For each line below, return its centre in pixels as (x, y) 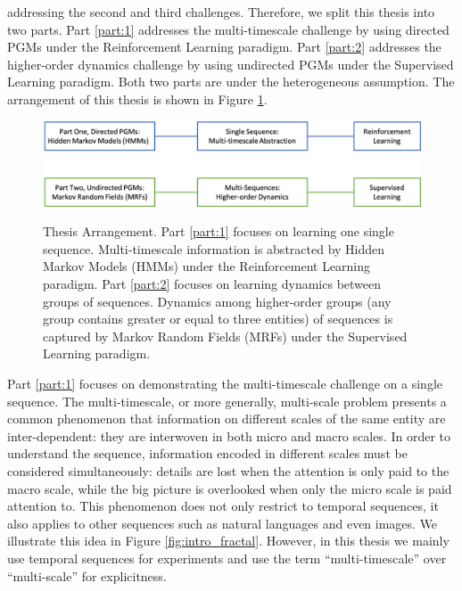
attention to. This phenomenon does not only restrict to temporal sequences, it (223, 506)
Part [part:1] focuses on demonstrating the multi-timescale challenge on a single (225, 383)
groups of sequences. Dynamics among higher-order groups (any (217, 301)
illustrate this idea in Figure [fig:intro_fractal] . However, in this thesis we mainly (228, 541)
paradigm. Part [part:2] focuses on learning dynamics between (212, 283)
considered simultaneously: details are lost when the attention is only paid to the (228, 470)
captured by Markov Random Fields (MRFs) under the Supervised (225, 336)
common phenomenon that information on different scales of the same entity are (227, 419)
